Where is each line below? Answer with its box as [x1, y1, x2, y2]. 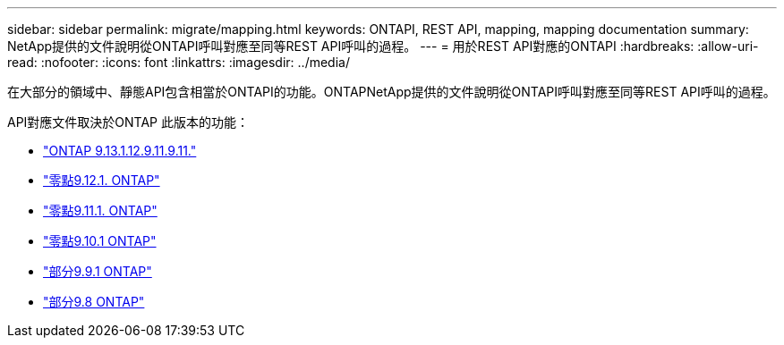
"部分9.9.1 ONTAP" [43, 264, 152, 279]
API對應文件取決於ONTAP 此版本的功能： [7, 114, 249, 130]
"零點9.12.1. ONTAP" [43, 172, 160, 188]
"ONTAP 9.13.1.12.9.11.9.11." [43, 143, 197, 158]
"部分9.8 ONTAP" [43, 294, 145, 309]
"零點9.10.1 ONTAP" [43, 233, 157, 248]
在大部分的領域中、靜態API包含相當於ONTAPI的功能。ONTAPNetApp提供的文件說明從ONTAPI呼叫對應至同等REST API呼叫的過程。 [7, 84, 776, 99]
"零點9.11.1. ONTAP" [43, 203, 158, 218]
